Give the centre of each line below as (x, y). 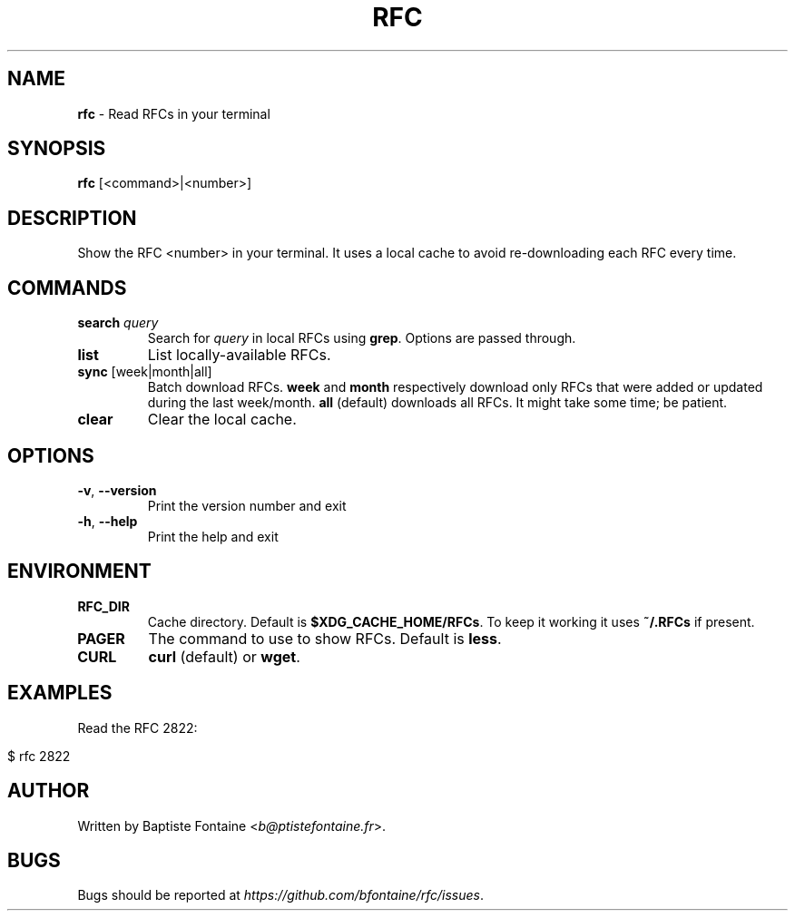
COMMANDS (67, 288)
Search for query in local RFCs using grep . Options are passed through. (362, 338)
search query (118, 323)
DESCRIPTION (72, 218)
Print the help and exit (213, 536)
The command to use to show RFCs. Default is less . (325, 638)
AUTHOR (49, 791)
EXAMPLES (60, 693)
